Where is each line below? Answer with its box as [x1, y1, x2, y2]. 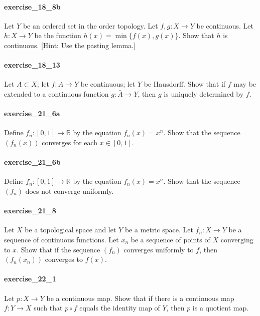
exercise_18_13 [4, 60, 60, 70]
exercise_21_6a [4, 108, 60, 119]
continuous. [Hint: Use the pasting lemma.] [4, 40, 136, 50]
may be [233, 79, 256, 89]
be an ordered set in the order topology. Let [23, 20, 158, 31]
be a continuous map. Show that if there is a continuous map [46, 292, 234, 303]
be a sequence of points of [131, 234, 210, 244]
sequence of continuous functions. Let [4, 234, 119, 244]
